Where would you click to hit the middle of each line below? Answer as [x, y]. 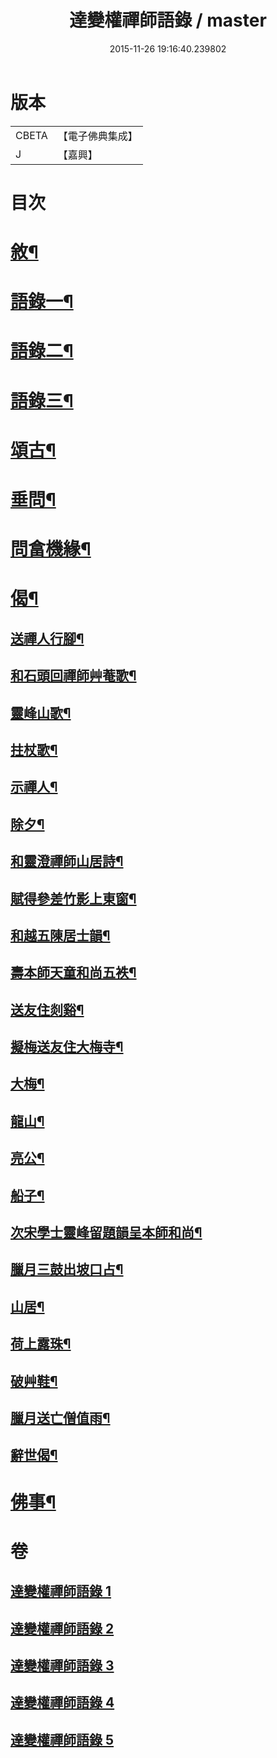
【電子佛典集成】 [97, 136]
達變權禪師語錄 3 [62, 1665]
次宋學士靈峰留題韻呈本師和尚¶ [106, 1232]
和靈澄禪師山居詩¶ [67, 861]
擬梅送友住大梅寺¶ [67, 1047]
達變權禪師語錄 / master [168, 20]
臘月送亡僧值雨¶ [60, 1417]
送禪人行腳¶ [47, 638]
